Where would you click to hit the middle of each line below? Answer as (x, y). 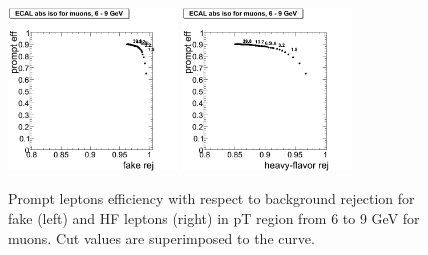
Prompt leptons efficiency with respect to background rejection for (211, 198)
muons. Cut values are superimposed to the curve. (161, 237)
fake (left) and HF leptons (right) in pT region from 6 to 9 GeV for (214, 217)
